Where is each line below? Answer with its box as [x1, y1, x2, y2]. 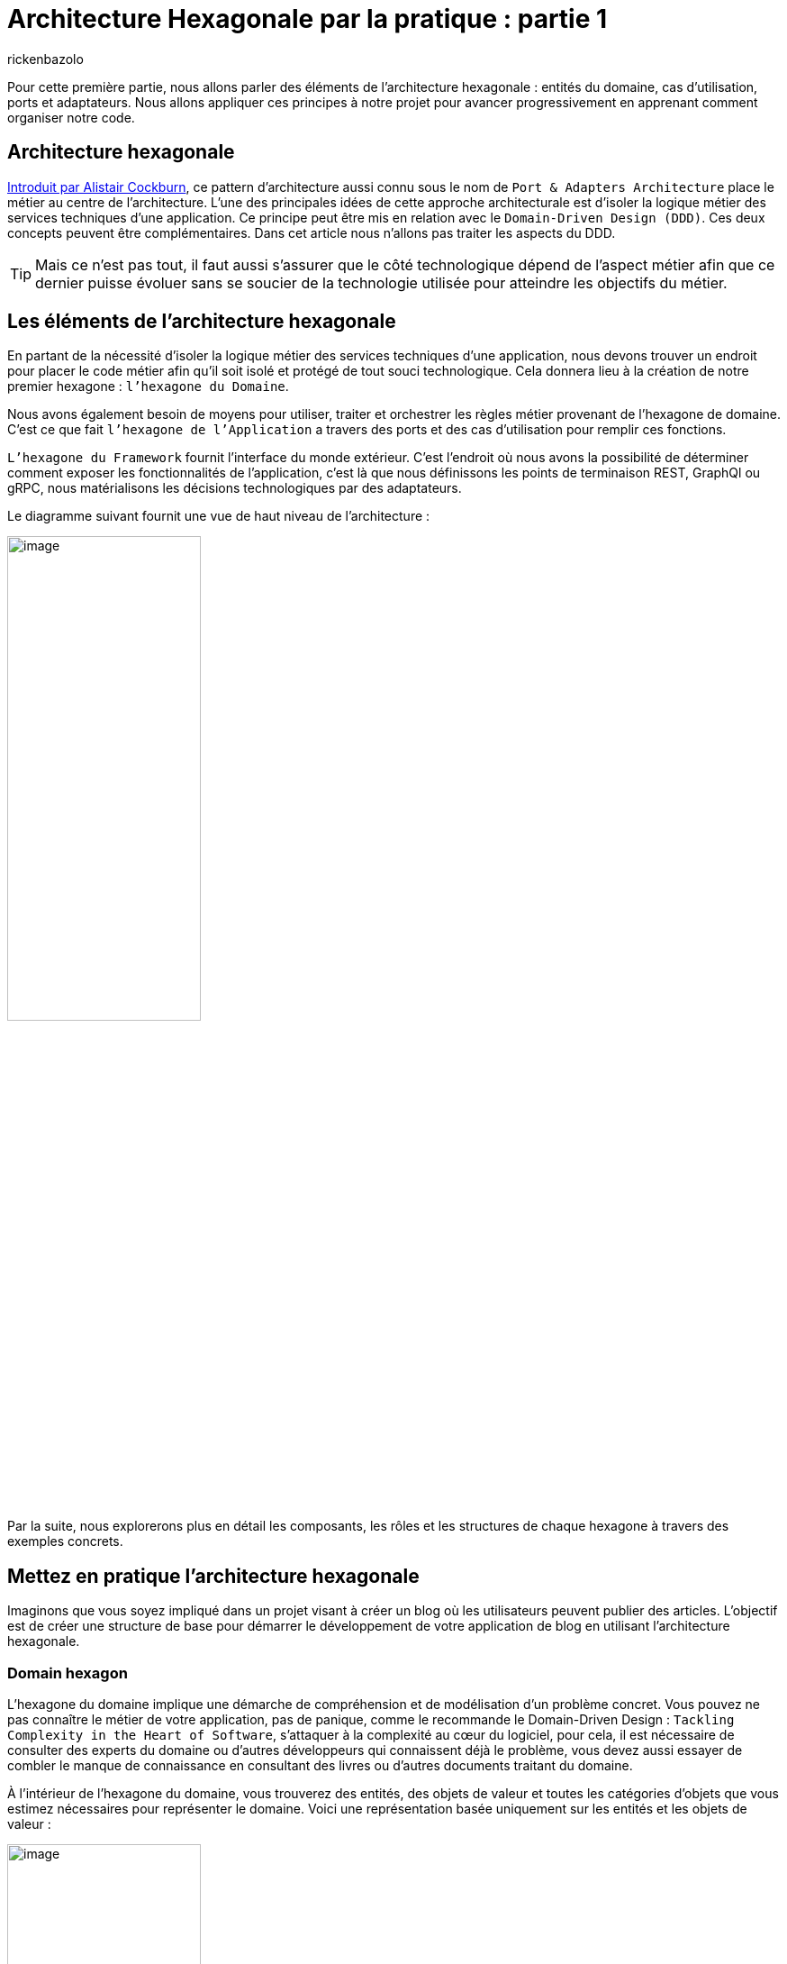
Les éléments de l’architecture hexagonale [7, 310, 396, 333]
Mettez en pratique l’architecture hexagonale [7, 1564, 420, 1587]
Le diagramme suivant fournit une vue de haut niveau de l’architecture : [7, 508, 430, 524]
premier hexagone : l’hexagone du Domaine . [7, 378, 289, 395]
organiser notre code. [7, 109, 135, 125]
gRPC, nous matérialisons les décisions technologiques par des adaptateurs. [7, 480, 462, 496]
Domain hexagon [7, 1663, 128, 1682]
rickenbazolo [7, 50, 84, 67]
